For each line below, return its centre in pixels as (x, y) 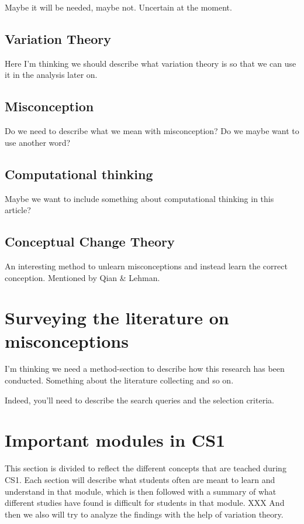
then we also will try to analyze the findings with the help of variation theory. (144, 514)
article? (18, 210)
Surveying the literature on (117, 318)
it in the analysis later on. (51, 75)
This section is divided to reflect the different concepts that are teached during (146, 468)
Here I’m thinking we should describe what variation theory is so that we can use (151, 63)
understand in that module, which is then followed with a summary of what (141, 491)
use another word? (38, 142)
